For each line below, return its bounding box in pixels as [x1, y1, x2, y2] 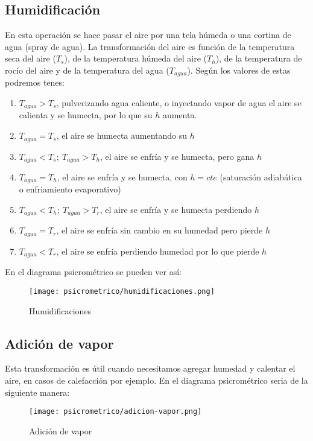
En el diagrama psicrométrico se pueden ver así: [5, 265, 182, 278]
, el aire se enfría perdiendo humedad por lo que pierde [56, 244, 259, 257]
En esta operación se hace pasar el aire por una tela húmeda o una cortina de [5, 28, 291, 41]
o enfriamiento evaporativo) [19, 183, 121, 195]
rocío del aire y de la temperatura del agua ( [5, 63, 169, 76]
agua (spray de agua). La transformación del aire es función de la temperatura [5, 40, 295, 52]
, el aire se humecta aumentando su [56, 129, 188, 142]
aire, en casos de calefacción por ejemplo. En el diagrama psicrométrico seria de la [5, 374, 308, 387]
